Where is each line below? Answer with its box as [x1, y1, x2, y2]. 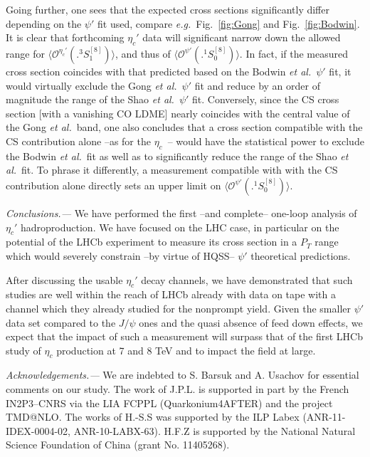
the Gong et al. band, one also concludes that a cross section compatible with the [6, 120, 363, 135]
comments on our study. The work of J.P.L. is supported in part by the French [6, 382, 349, 396]
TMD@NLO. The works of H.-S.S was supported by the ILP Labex [6, 409, 300, 424]
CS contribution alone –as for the [6, 133, 151, 148]
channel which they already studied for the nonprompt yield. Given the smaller [6, 300, 351, 315]
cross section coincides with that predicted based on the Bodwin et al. [6, 63, 312, 78]
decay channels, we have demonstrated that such [141, 272, 353, 287]
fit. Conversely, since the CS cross [192, 92, 339, 107]
